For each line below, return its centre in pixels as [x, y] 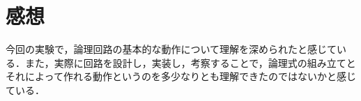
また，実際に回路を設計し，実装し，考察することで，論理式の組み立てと [190, 62]
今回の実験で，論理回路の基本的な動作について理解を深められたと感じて [171, 49]
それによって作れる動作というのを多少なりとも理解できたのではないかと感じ [181, 76]
